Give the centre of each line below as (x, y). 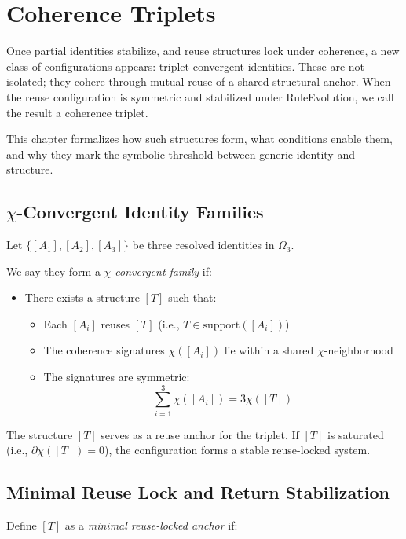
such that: (192, 297)
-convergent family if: (161, 271)
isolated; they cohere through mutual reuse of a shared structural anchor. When (199, 81)
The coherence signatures (104, 350)
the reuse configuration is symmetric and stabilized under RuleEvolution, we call (200, 96)
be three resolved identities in (203, 245)
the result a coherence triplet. (77, 112)
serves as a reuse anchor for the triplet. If (200, 434)
